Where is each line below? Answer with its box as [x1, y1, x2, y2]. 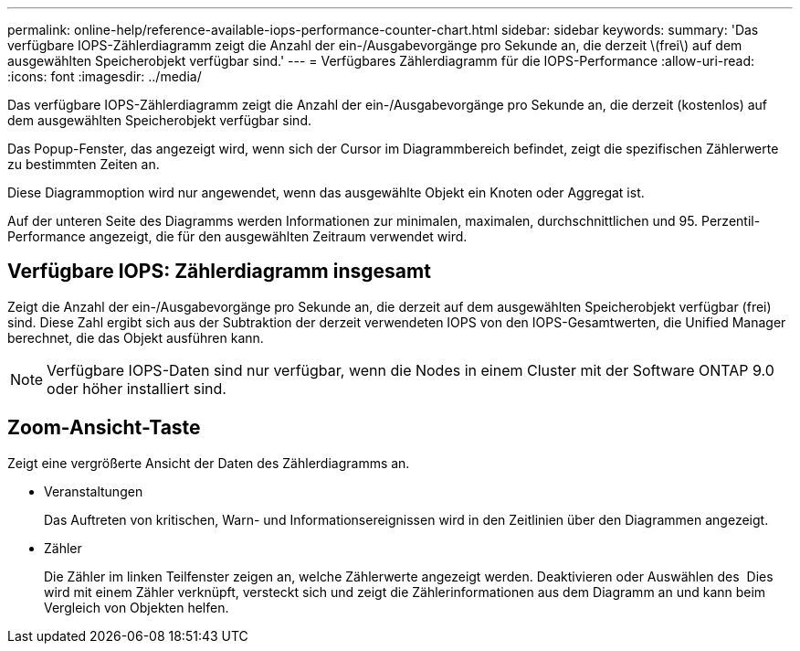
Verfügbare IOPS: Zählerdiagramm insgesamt [7, 260, 431, 283]
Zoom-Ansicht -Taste [7, 416, 201, 440]
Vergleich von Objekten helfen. [44, 599, 229, 615]
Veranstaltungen [44, 483, 143, 499]
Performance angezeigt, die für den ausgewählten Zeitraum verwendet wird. [7, 229, 468, 244]
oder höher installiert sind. [47, 379, 226, 398]
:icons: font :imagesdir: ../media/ [7, 69, 202, 84]
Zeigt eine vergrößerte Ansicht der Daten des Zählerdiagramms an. [7, 454, 410, 471]
